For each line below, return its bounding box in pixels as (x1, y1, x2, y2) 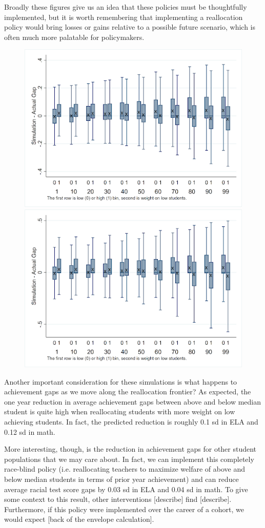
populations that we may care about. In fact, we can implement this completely (4, 453, 254, 464)
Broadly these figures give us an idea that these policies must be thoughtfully (4, 2, 247, 12)
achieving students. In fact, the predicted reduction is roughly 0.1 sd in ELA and (4, 416, 258, 427)
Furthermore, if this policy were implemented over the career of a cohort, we (4, 503, 244, 514)
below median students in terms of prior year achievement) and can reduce (4, 474, 239, 484)
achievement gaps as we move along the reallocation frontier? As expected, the (4, 386, 251, 397)
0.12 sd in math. (4, 426, 55, 437)
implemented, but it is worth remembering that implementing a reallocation (4, 11, 243, 22)
